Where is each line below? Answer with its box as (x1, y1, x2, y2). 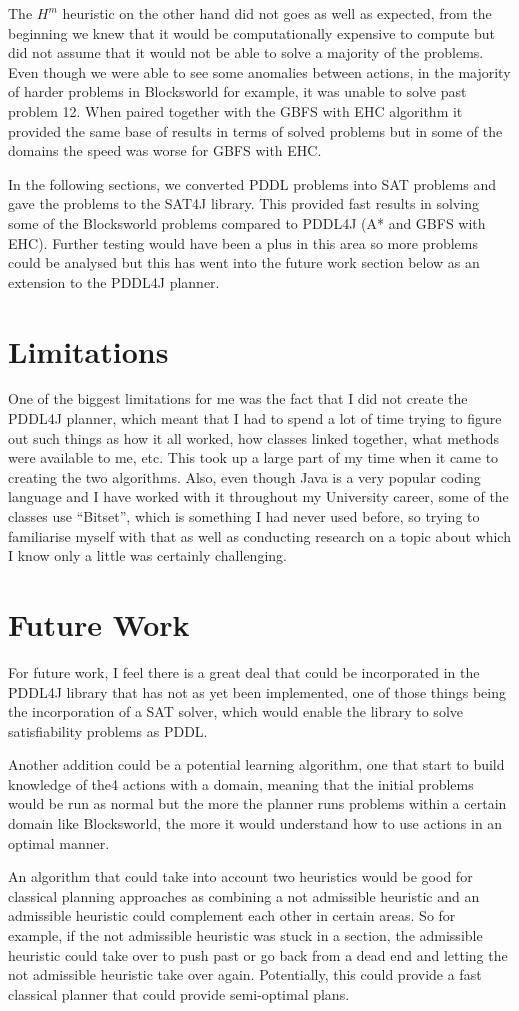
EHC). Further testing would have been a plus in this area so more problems (8, 232, 478, 253)
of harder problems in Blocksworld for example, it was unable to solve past (8, 81, 467, 102)
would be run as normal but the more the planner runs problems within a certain (8, 793, 507, 814)
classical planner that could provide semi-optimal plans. (8, 983, 350, 1004)
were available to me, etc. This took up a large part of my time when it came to (8, 447, 499, 468)
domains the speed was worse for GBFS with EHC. (8, 140, 322, 161)
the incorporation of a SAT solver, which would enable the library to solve (8, 701, 463, 722)
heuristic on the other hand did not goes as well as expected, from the (62, 3, 492, 23)
